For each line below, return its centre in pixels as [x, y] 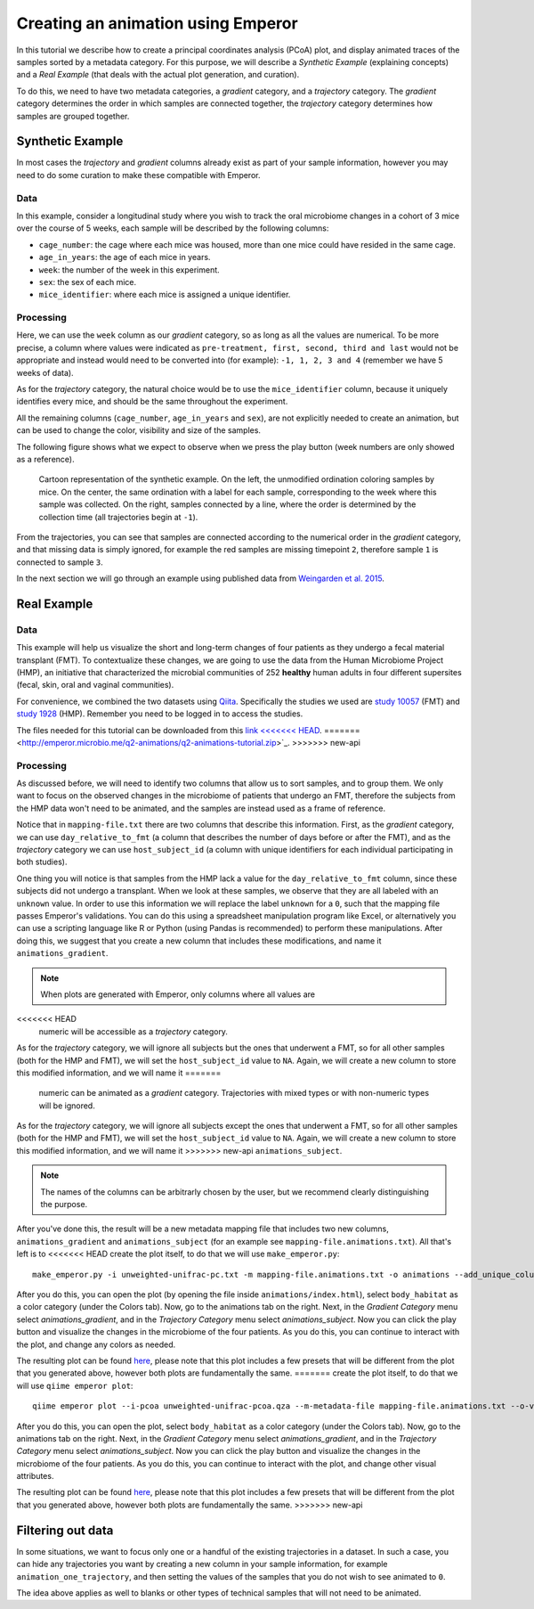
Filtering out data [65, 1530]
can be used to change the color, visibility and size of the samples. [139, 430]
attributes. [35, 1476]
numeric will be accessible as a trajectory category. [133, 1031]
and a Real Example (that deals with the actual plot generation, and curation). [158, 75]
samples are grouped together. [73, 116]
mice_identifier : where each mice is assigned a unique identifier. [165, 295]
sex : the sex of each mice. [88, 282]
